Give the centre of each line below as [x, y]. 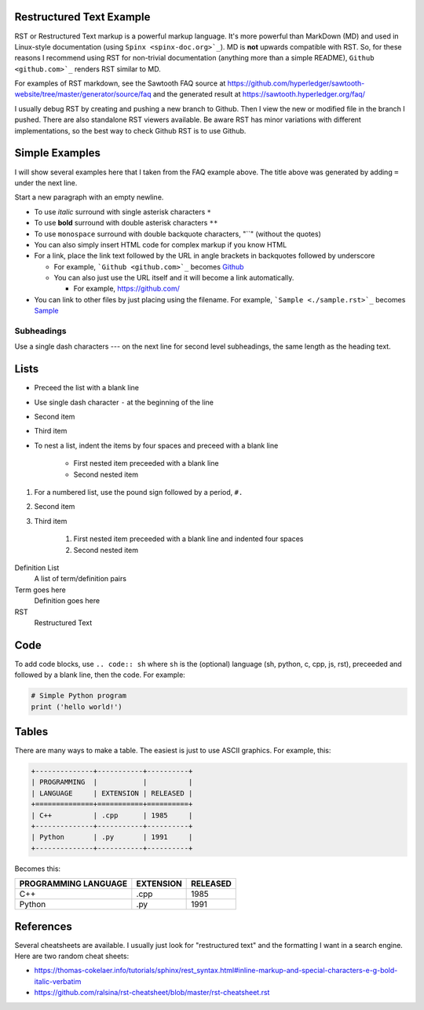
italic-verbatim [58, 981]
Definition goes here [67, 601]
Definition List [37, 567]
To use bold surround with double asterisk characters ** [126, 223]
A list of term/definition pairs [80, 579]
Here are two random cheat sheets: [72, 956]
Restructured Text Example [82, 17]
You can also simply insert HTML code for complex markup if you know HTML [161, 244]
